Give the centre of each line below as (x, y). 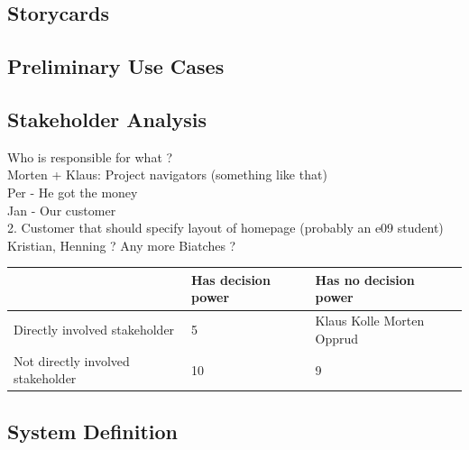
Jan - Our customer (62, 210)
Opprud (337, 338)
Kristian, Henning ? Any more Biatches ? (122, 245)
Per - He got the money (73, 192)
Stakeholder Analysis (107, 119)
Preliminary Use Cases (116, 66)
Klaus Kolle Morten (370, 321)
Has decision (230, 279)
